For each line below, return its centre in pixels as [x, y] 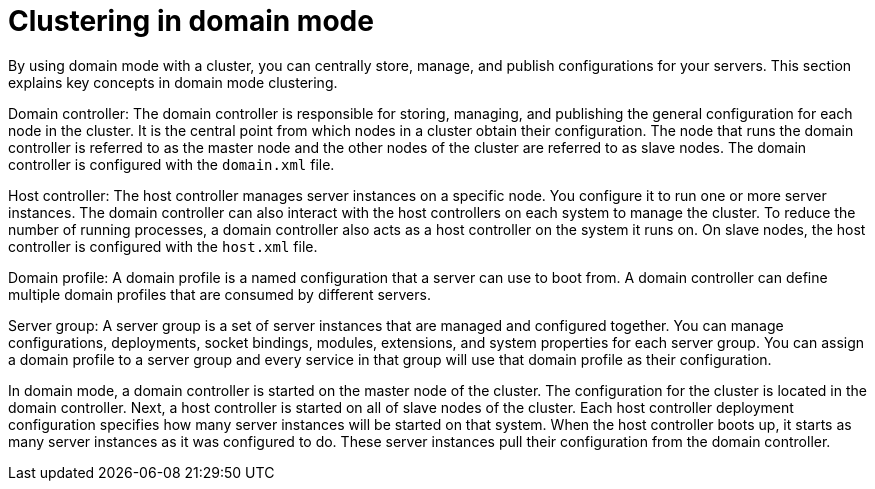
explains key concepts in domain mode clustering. [173, 82]
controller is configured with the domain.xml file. [171, 164]
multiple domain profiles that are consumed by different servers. [219, 294]
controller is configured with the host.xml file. [163, 246]
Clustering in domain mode [191, 21]
